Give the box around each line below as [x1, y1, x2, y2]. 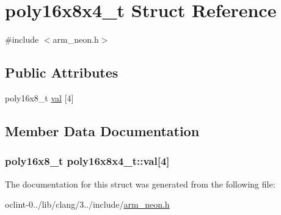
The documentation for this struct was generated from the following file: [5, 177, 276, 190]
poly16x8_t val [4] [5, 91, 74, 104]
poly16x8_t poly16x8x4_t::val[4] [5, 153, 170, 169]
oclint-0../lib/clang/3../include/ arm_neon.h [5, 198, 170, 211]
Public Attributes [5, 63, 119, 82]
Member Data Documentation [5, 121, 200, 140]
